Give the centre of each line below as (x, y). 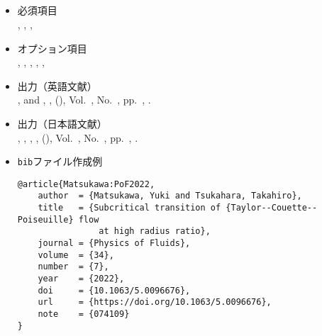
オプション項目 (52, 48)
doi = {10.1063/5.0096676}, (114, 290)
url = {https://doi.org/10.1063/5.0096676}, (155, 302)
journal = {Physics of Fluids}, (114, 243)
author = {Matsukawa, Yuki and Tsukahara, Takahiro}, (170, 196)
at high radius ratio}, (155, 231)
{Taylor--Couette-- (272, 208)
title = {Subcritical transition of (129, 208)
